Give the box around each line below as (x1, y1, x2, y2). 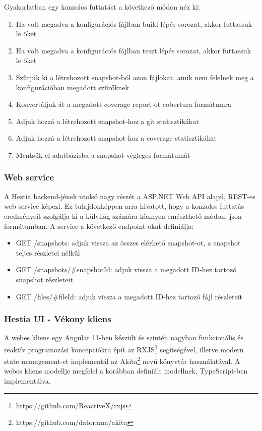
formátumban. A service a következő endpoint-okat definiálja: (4, 220, 194, 231)
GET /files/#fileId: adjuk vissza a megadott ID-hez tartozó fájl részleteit (16, 291, 243, 301)
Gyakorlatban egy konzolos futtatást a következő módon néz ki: (4, 2, 200, 12)
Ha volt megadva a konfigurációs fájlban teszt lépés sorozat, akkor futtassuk (16, 45, 251, 55)
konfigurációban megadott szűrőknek (16, 82, 129, 92)
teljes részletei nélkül (16, 247, 80, 258)
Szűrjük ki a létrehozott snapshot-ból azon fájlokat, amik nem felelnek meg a (16, 72, 254, 82)
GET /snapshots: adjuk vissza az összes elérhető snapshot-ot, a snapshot (16, 237, 241, 248)
